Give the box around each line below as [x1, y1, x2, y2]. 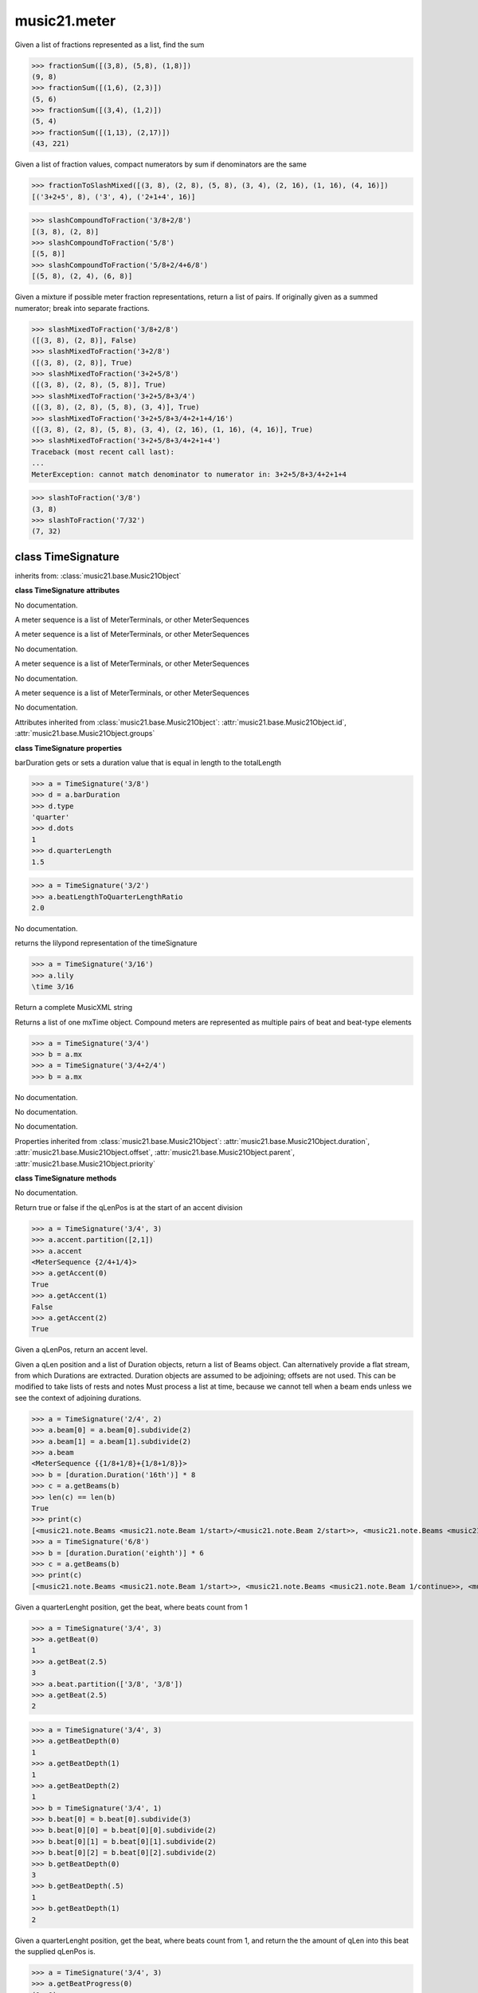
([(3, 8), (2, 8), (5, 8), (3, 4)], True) [31, 403, 200, 412]
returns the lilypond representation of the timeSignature [14, 938, 198, 948]
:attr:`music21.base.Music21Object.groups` [14, 729, 155, 738]
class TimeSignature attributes [14, 586, 120, 596]
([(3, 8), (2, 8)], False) [31, 336, 137, 344]
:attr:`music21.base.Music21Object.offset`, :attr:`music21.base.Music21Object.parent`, [14, 1148, 295, 1158]
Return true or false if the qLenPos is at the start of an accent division [14, 1202, 243, 1212]
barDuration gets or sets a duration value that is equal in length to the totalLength [14, 757, 282, 767]
